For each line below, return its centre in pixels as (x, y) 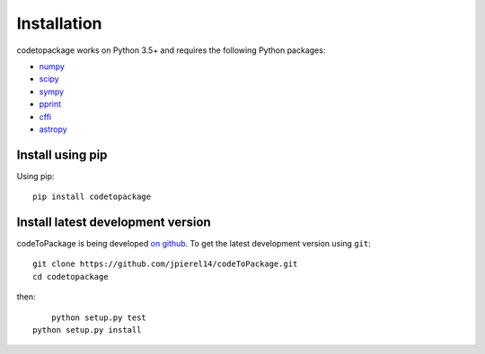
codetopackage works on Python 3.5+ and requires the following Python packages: (171, 50)
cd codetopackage (71, 276)
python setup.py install (87, 330)
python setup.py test (99, 317)
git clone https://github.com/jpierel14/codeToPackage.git (165, 264)
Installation (59, 23)
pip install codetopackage (92, 197)
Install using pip (62, 155)
